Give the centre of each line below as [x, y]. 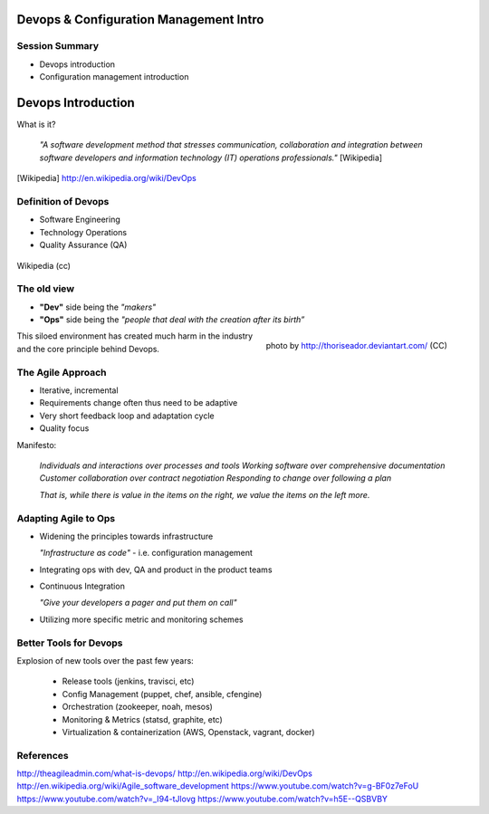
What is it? [36, 124]
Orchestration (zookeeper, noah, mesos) [137, 707]
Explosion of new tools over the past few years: [105, 660]
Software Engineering [80, 220]
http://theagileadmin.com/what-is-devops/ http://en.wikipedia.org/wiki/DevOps [164, 773]
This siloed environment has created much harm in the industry [135, 336]
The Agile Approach [62, 372]
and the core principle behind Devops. [88, 349]
